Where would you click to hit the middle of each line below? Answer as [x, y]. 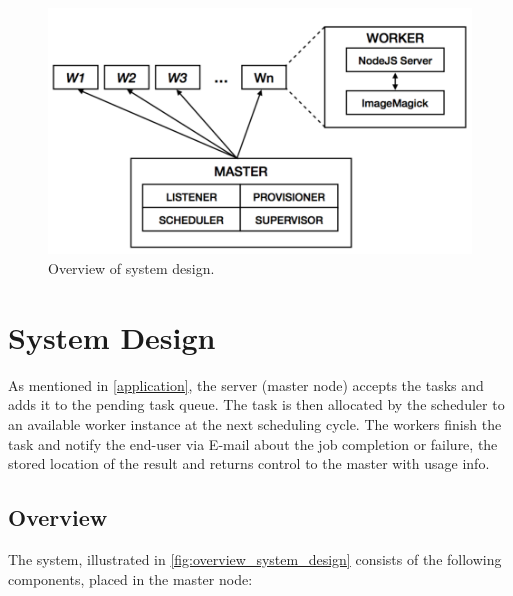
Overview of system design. [131, 268]
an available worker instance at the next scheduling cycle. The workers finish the [255, 423]
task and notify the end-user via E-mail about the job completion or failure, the [253, 443]
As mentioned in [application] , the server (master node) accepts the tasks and [246, 384]
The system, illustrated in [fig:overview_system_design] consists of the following [255, 558]
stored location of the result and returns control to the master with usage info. [249, 463]
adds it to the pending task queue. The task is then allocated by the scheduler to [256, 404]
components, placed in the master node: [130, 578]
